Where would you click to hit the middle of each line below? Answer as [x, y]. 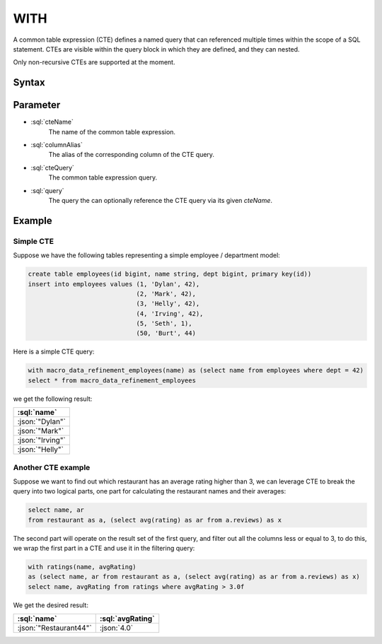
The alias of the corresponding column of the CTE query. [132, 155]
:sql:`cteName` [52, 122]
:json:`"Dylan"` [42, 422]
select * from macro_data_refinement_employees [112, 380]
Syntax [29, 82]
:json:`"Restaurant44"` [54, 628]
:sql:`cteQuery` [52, 168]
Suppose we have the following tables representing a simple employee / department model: [147, 255]
